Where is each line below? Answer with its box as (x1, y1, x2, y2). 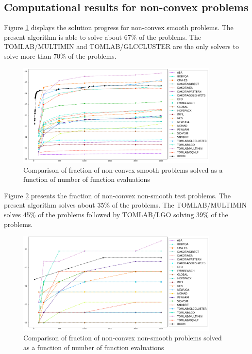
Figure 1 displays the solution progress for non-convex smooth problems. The (4, 22, 234, 32)
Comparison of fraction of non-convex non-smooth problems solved (23, 333, 222, 343)
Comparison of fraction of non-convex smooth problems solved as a (23, 164, 223, 175)
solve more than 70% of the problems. (4, 50, 117, 61)
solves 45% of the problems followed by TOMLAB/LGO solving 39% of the (4, 209, 228, 219)
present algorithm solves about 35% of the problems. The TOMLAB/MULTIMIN (4, 200, 247, 210)
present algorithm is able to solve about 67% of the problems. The (4, 32, 202, 42)
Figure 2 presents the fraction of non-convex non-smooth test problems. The (4, 190, 231, 200)
